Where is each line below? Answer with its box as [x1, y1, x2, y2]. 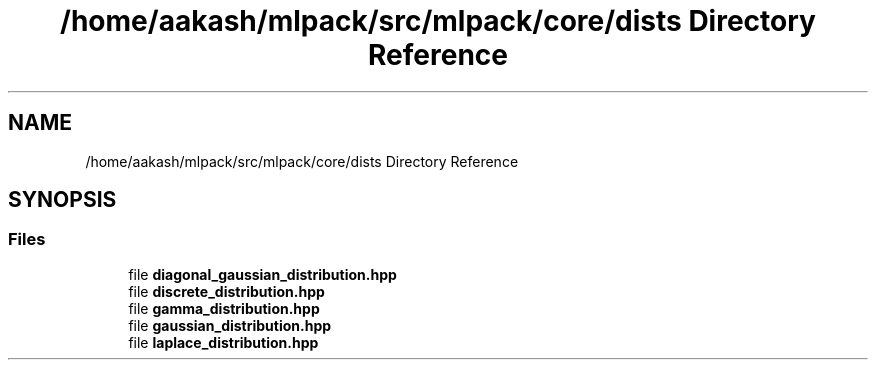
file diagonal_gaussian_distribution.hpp [128, 265, 397, 283]
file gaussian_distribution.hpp [128, 316, 332, 334]
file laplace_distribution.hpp [128, 333, 319, 351]
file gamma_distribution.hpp [128, 299, 320, 317]
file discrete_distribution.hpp [128, 282, 325, 300]
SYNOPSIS [8, 187, 117, 213]
